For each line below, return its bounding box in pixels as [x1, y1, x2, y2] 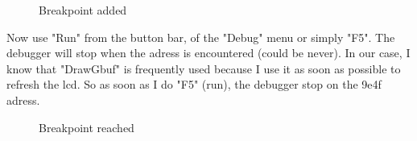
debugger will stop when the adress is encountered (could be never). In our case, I [6, 44, 411, 61]
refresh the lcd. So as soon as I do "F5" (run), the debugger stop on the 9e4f [6, 76, 382, 93]
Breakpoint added [39, 2, 127, 18]
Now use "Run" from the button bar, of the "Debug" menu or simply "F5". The [6, 28, 395, 45]
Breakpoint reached [39, 118, 134, 135]
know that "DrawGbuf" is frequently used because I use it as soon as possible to [6, 60, 401, 77]
